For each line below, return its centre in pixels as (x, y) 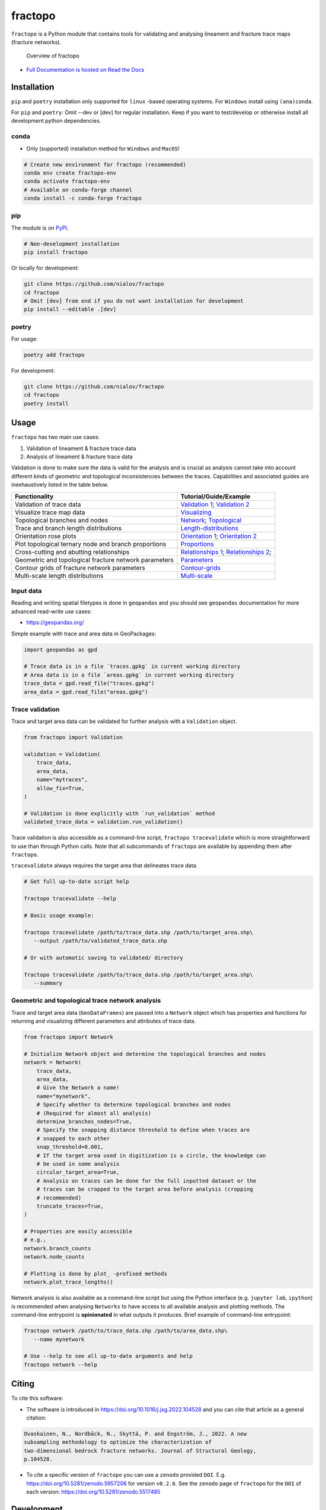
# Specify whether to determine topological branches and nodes (134, 1105)
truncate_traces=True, (70, 1206)
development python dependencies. (56, 121)
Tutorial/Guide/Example (215, 496)
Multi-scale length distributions (59, 576)
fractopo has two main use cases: (55, 437)
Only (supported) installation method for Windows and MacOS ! (103, 149)
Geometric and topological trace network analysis (86, 1001)
